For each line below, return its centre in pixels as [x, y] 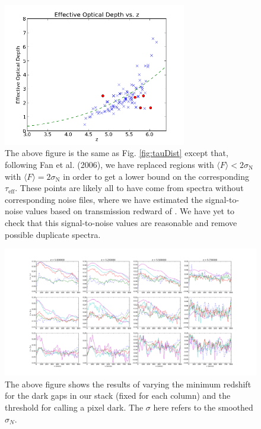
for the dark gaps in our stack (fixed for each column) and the [118, 395]
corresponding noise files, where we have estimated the [104, 199]
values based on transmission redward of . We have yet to [130, 211]
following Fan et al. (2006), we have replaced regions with [109, 165]
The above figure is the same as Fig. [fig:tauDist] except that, [117, 153]
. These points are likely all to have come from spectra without [129, 188]
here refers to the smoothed [203, 407]
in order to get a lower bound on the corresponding [156, 176]
